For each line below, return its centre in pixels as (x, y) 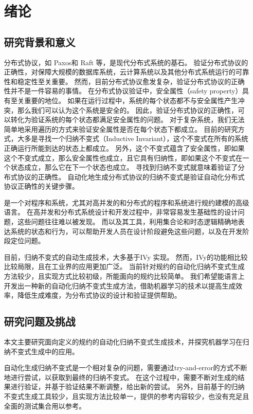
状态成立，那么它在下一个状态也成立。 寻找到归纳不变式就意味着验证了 (124, 167)
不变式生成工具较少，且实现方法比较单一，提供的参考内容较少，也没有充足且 (126, 396)
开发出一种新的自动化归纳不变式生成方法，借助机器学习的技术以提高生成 (120, 285)
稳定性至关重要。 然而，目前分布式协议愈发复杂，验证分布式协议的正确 (131, 81)
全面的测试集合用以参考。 (45, 405)
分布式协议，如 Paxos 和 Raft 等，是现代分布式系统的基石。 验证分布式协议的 (126, 62)
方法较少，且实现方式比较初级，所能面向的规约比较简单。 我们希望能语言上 (124, 276)
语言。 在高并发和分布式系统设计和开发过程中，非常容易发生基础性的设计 (121, 212)
